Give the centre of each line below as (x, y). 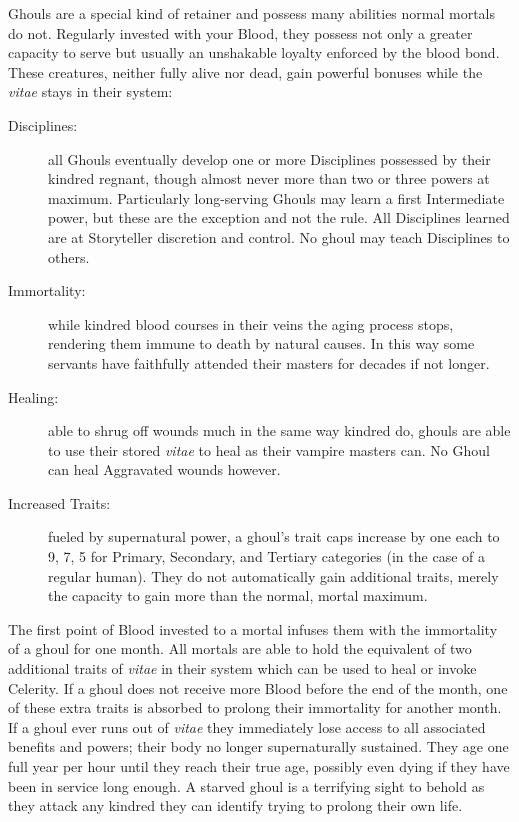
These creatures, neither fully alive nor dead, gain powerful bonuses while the (245, 71)
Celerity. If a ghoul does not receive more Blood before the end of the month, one (258, 687)
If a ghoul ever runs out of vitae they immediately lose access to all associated (247, 726)
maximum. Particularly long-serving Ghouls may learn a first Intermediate (276, 197)
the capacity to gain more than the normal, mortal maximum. (238, 595)
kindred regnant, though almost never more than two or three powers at (269, 178)
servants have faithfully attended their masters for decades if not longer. (269, 362)
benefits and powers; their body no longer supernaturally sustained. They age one (258, 746)
